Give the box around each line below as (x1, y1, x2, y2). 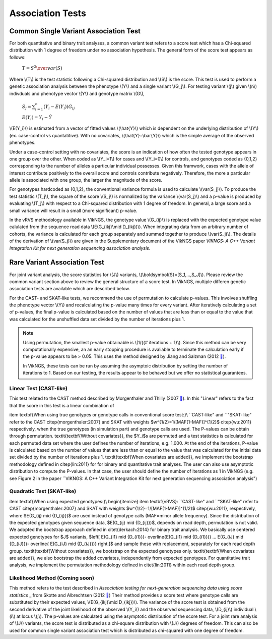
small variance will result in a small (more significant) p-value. (9, 207, 138, 214)
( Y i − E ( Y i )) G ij (43, 103, 75, 111)
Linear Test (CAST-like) (9, 385, 68, 392)
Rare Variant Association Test (9, 258, 105, 267)
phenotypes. (9, 139, 36, 146)
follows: (9, 54, 26, 60)
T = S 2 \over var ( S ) (22, 65, 62, 71)
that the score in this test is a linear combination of (9, 402, 114, 408)
